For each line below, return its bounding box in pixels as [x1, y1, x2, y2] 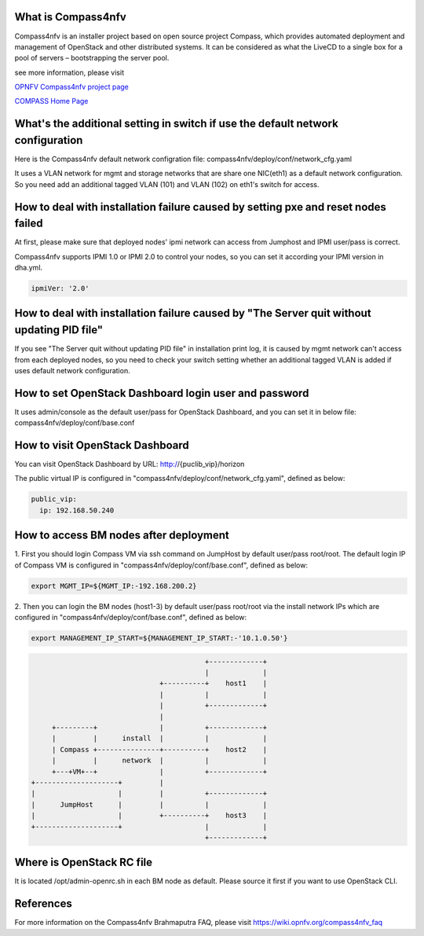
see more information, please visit [14, 68, 125, 77]
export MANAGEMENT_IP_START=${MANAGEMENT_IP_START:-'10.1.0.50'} [31, 633, 288, 643]
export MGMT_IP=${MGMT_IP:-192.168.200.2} [31, 582, 197, 590]
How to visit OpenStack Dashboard [14, 439, 190, 452]
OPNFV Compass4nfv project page [14, 83, 129, 92]
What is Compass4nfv [14, 10, 127, 24]
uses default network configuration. [14, 365, 130, 375]
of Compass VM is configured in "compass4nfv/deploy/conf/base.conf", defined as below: [14, 560, 308, 570]
